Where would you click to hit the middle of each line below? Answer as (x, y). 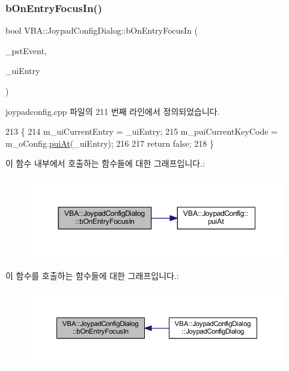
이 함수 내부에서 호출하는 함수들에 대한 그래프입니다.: (105, 163)
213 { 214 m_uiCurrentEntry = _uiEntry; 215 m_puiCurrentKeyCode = (141, 131)
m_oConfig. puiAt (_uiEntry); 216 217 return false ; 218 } (110, 143)
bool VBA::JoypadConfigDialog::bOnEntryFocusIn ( (102, 30)
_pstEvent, (26, 50)
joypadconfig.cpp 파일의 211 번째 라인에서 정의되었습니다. (113, 111)
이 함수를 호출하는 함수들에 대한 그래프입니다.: (92, 275)
